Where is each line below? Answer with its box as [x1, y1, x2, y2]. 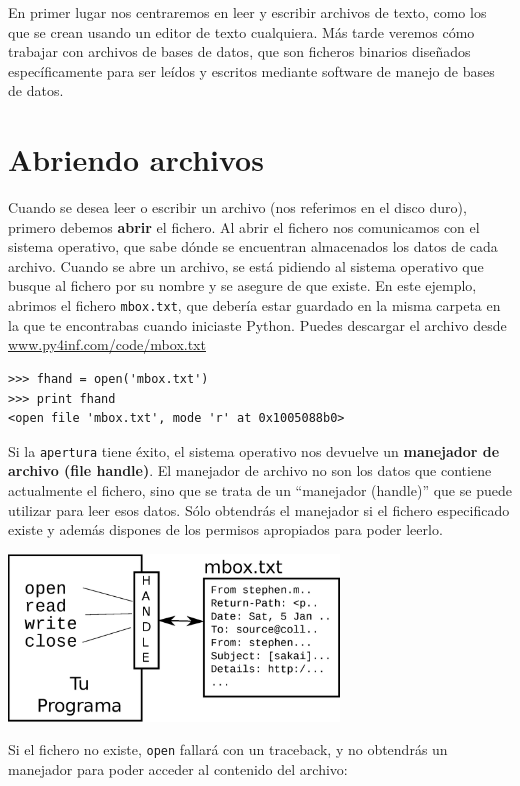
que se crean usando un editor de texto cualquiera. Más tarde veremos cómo [8, 21, 475, 42]
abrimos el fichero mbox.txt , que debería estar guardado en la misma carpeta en [8, 295, 501, 316]
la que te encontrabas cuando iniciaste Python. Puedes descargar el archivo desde [8, 314, 507, 335]
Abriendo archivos [8, 139, 264, 180]
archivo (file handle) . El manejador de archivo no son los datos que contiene [8, 460, 492, 481]
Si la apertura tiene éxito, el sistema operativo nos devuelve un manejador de [8, 440, 500, 461]
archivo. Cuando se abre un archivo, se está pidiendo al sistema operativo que [8, 255, 484, 276]
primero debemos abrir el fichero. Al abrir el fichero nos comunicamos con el [8, 216, 480, 237]
